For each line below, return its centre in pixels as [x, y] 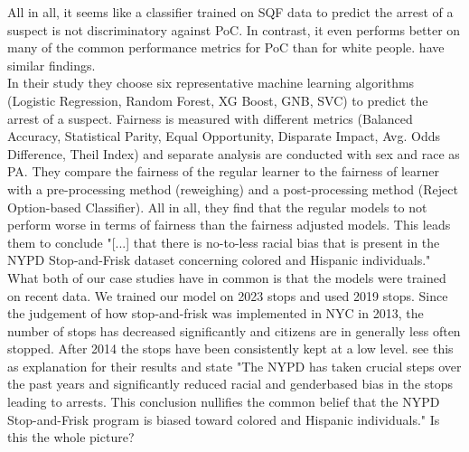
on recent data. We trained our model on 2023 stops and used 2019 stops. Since [228, 295]
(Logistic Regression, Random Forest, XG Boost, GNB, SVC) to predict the [218, 100]
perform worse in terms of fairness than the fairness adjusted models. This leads [229, 225]
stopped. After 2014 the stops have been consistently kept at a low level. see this [230, 348]
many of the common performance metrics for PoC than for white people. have [226, 47]
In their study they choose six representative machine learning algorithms [211, 83]
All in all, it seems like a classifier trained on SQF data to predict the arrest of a [230, 12]
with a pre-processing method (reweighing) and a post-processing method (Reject [233, 188]
